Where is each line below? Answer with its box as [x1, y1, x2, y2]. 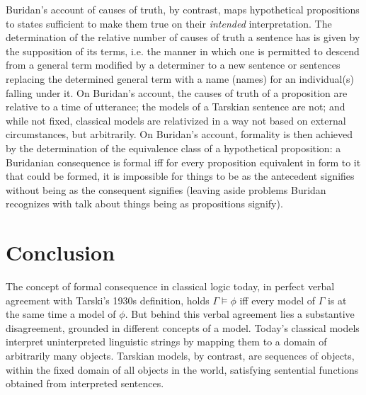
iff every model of [239, 292, 316, 307]
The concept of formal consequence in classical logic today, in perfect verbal [6, 279, 335, 294]
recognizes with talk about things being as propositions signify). [6, 196, 283, 211]
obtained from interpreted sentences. [6, 376, 164, 391]
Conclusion [6, 238, 115, 267]
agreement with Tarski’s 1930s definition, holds [6, 292, 210, 307]
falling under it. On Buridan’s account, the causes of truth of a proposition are [6, 85, 348, 100]
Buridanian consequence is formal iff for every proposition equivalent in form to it [6, 154, 361, 169]
